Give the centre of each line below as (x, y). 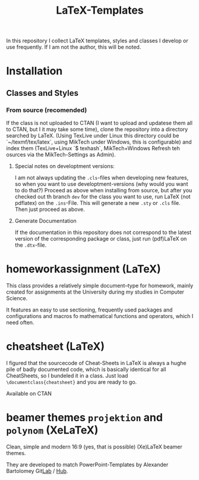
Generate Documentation (46, 221)
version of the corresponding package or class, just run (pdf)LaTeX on (101, 239)
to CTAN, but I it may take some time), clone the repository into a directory (97, 129)
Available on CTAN (29, 393)
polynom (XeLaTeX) (52, 430)
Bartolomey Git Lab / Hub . (37, 470)
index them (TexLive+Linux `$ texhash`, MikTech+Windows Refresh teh (93, 148)
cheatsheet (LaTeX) (56, 347)
